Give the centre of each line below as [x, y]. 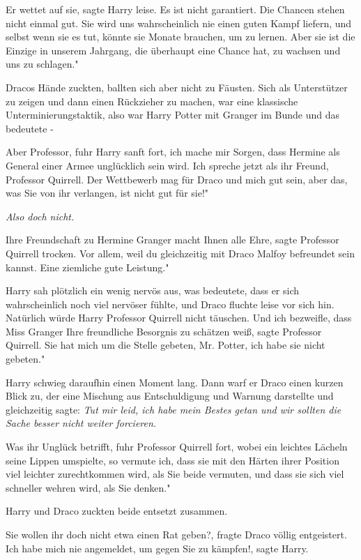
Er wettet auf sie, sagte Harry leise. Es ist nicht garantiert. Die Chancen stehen [175, 9]
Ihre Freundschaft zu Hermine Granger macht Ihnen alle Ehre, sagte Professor [172, 240]
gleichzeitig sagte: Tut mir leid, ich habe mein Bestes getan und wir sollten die [174, 409]
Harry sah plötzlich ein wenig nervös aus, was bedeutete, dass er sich [153, 290]
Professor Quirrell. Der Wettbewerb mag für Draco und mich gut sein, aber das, [177, 179]
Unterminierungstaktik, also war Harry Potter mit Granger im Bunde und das [173, 115]
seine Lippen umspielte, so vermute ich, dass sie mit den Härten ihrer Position [172, 460]
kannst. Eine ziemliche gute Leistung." [87, 267]
